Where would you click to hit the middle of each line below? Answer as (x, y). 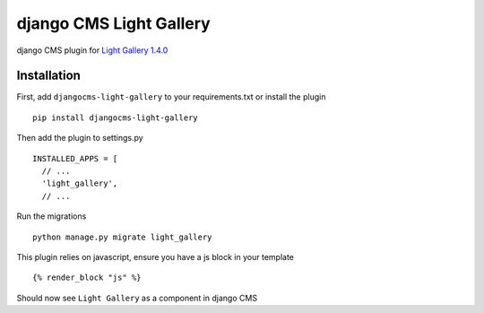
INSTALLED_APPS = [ (75, 158)
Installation (48, 76)
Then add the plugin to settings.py (80, 138)
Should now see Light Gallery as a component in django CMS (137, 298)
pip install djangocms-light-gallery (116, 117)
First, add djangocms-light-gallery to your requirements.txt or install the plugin (171, 97)
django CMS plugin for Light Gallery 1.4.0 (92, 50)
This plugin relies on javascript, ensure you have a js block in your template (156, 256)
